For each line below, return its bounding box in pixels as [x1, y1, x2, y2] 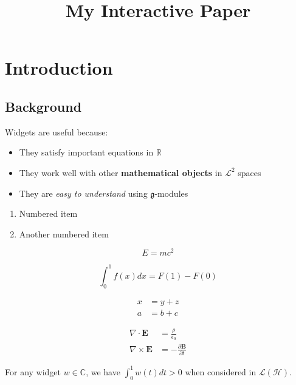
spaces [238, 166, 261, 179]
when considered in [185, 365, 256, 378]
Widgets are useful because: [5, 125, 108, 138]
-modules [154, 186, 188, 199]
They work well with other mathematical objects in [19, 166, 222, 179]
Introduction [5, 55, 113, 80]
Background [5, 97, 82, 115]
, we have [86, 365, 120, 378]
